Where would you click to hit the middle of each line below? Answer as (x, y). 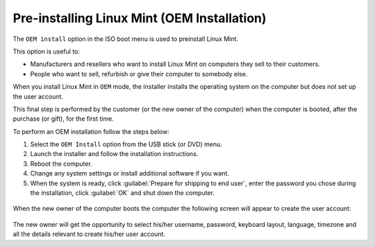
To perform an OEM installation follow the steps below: (91, 131)
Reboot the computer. (61, 164)
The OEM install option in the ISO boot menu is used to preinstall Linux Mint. (126, 39)
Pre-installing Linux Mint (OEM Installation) (140, 18)
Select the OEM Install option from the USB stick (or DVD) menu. (126, 144)
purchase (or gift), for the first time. (63, 119)
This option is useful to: (46, 51)
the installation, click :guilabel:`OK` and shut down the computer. (122, 193)
